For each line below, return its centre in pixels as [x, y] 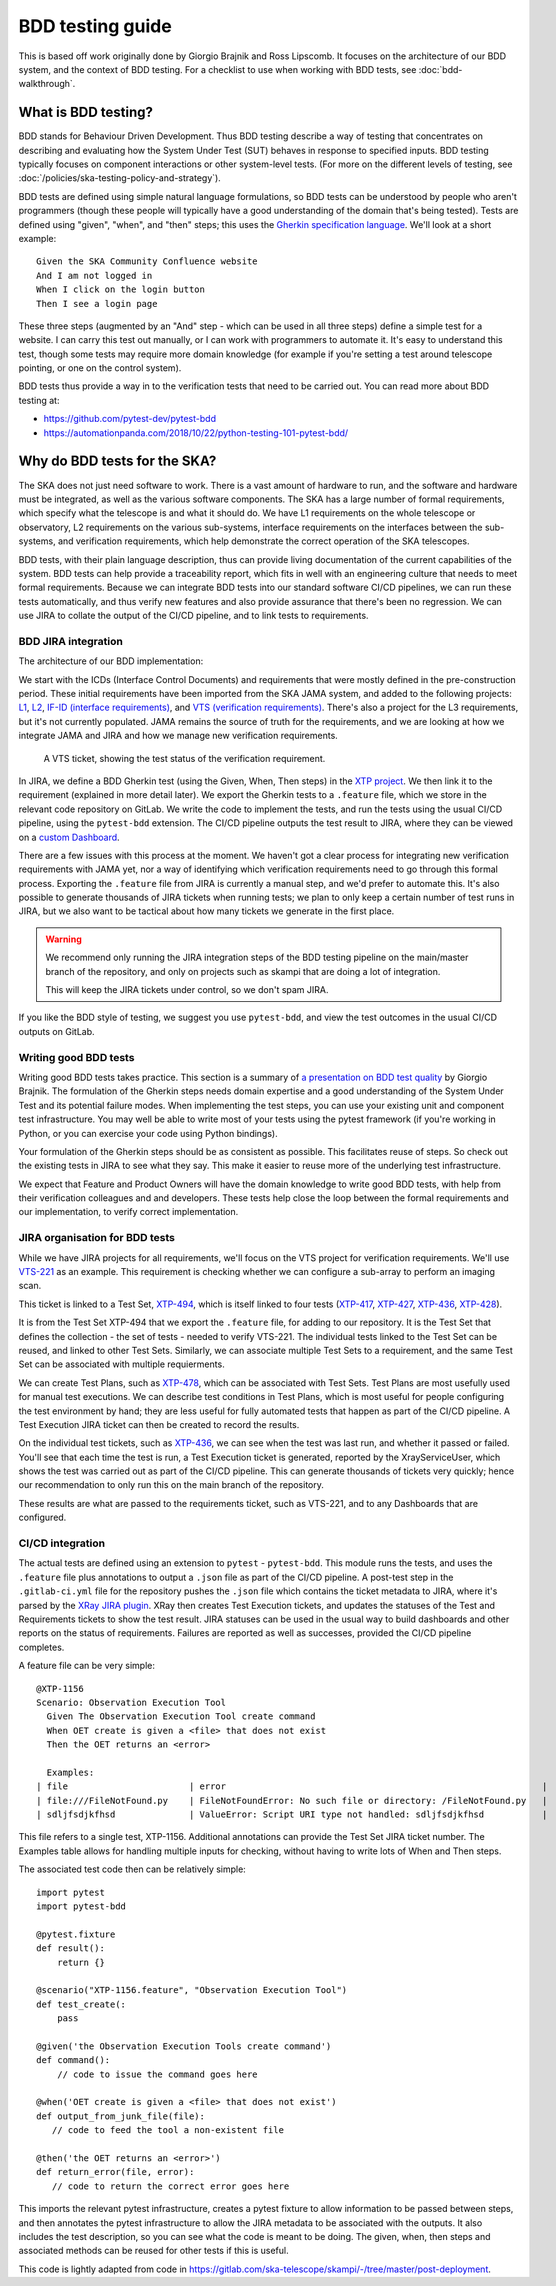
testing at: [39, 400]
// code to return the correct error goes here [170, 2186]
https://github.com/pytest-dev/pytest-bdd [130, 419]
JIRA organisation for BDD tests [96, 1238]
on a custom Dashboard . [69, 837]
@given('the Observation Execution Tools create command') [184, 2046]
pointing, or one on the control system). [100, 368]
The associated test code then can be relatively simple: [132, 1869]
